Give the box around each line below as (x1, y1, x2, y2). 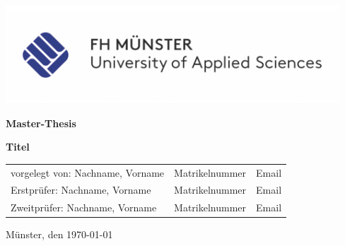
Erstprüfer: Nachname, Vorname (11, 182, 151, 197)
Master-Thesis (6, 115, 76, 130)
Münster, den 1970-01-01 (6, 227, 113, 242)
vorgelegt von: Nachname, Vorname (11, 165, 165, 180)
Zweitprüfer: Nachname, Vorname (11, 200, 157, 215)
